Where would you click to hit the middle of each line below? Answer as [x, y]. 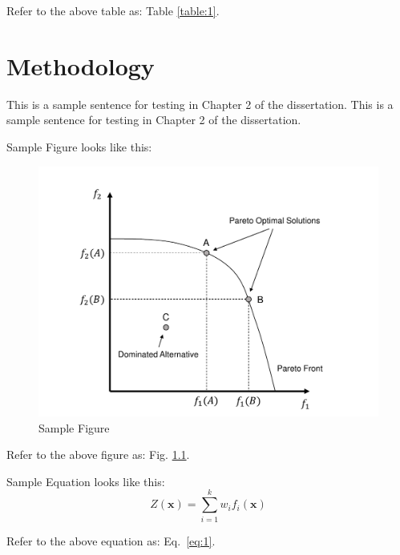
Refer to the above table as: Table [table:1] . [113, 10]
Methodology [81, 65]
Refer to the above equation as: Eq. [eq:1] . [111, 540]
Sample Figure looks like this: [79, 146]
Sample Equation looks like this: [86, 481]
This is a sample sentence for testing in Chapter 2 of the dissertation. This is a [200, 104]
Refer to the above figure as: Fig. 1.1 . [98, 454]
